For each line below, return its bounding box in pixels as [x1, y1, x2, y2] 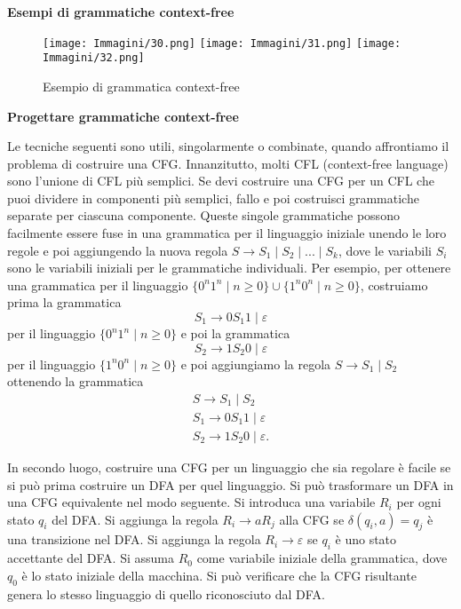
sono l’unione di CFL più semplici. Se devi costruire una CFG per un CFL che [7, 171, 434, 190]
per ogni [396, 493, 441, 511]
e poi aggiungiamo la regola [180, 354, 331, 373]
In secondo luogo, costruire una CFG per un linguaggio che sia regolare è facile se [7, 457, 451, 476]
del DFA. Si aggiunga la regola [52, 510, 219, 528]
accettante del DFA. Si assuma [7, 549, 174, 567]
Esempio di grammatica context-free [43, 76, 240, 95]
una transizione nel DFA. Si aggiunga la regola [7, 530, 261, 549]
